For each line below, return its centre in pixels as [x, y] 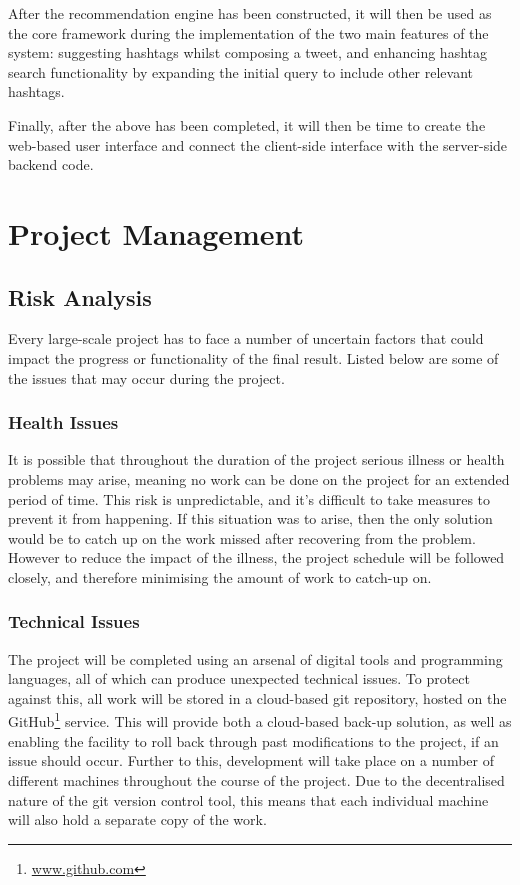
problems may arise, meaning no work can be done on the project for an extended [259, 478]
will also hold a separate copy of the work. [137, 819]
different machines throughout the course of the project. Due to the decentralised [256, 779]
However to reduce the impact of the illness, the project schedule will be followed [256, 557]
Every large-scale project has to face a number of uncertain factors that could [246, 338]
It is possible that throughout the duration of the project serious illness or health [256, 459]
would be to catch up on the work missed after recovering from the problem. [242, 537]
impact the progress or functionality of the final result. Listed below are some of [253, 357]
